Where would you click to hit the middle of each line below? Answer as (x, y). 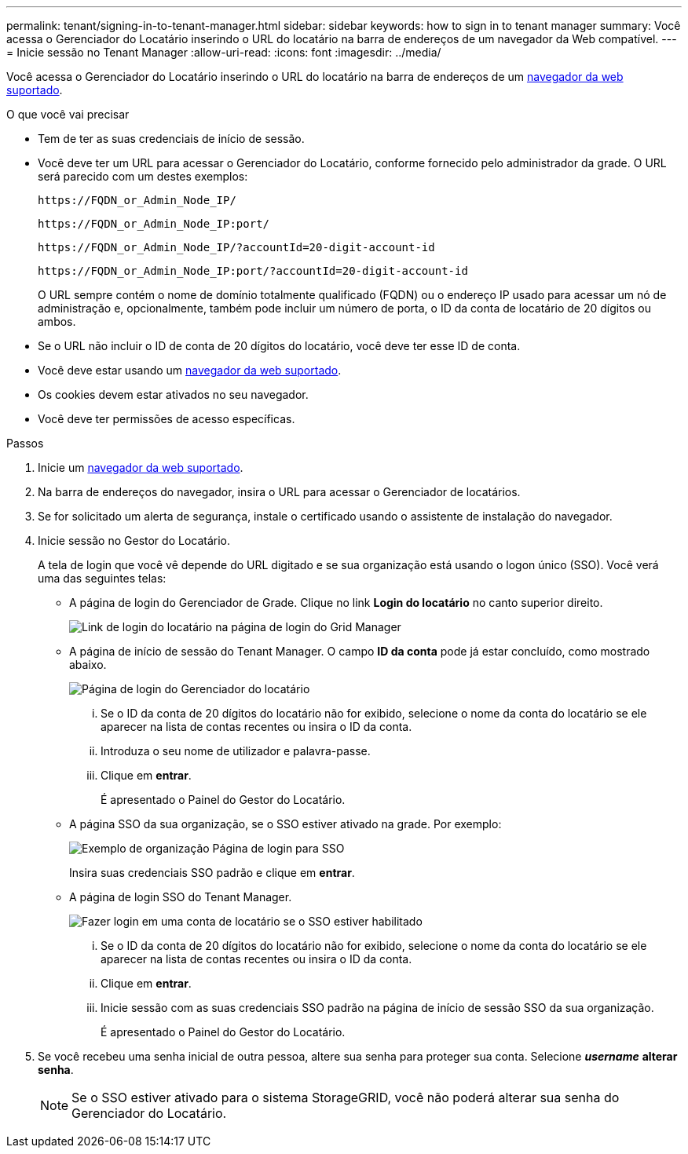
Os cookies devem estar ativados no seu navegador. (173, 394)
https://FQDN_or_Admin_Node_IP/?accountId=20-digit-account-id (236, 247)
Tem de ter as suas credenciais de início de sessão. (171, 139)
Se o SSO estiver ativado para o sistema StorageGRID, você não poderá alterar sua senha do (346, 1097)
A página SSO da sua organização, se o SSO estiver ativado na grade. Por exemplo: (285, 824)
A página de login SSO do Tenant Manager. (181, 897)
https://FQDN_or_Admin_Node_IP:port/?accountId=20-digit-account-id (253, 271)
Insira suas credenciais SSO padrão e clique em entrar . (212, 873)
